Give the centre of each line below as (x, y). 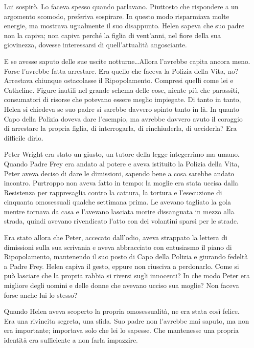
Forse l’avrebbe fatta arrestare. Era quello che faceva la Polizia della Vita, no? (121, 71)
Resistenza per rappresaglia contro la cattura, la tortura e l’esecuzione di (113, 192)
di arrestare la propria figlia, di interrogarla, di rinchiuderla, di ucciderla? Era (120, 128)
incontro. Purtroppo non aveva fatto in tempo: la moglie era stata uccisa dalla (121, 183)
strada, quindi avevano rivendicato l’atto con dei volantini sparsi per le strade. (121, 221)
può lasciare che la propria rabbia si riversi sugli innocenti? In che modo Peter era (127, 276)
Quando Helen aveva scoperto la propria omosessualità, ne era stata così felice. (122, 311)
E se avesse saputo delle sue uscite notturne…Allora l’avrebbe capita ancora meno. (127, 61)
